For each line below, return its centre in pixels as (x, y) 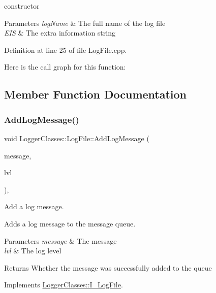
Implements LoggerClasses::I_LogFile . (64, 285)
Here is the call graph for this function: (65, 67)
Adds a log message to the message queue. (70, 223)
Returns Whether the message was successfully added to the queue (108, 267)
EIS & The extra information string (60, 33)
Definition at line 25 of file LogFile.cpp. (66, 50)
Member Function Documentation (96, 94)
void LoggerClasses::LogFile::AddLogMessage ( (77, 138)
